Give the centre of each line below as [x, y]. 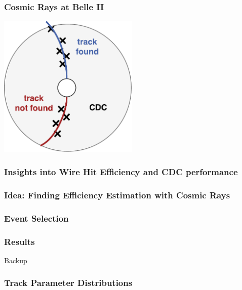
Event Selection [36, 218]
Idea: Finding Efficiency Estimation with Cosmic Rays [117, 195]
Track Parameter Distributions [68, 283]
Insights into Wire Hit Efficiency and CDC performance [121, 172]
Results [19, 241]
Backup [16, 260]
